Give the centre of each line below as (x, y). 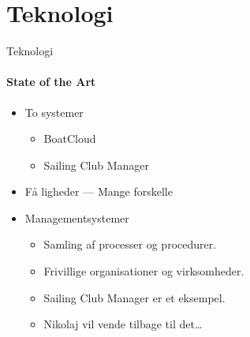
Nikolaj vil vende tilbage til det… (123, 324)
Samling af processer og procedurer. (130, 244)
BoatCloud (70, 139)
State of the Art (51, 82)
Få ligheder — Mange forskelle (99, 191)
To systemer (54, 112)
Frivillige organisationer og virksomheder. (144, 271)
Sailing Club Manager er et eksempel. (134, 297)
